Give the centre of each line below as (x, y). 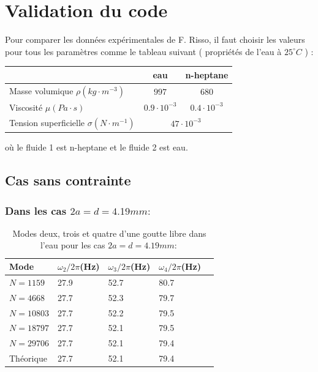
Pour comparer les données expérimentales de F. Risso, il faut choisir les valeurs (155, 39)
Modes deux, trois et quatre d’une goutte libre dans (109, 233)
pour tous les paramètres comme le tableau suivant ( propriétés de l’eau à (143, 51)
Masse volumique (41, 90)
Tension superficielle (47, 122)
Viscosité (26, 107)
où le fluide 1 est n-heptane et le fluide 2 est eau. (97, 147)
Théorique (28, 358)
